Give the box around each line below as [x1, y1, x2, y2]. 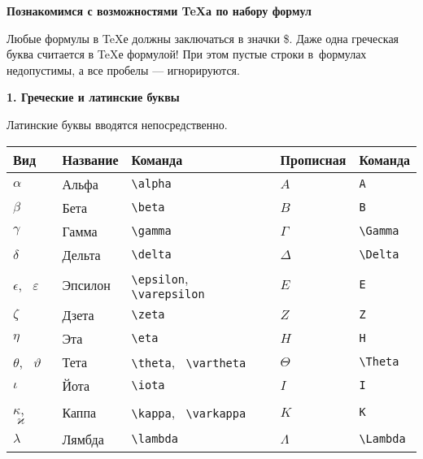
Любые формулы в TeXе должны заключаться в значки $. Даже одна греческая [7, 29, 399, 46]
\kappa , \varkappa [131, 402, 246, 422]
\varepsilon [131, 287, 205, 301]
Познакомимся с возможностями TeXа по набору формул [7, 2, 312, 19]
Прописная [280, 149, 347, 169]
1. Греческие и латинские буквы [7, 89, 180, 106]
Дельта [62, 245, 101, 264]
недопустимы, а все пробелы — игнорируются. [7, 61, 240, 78]
